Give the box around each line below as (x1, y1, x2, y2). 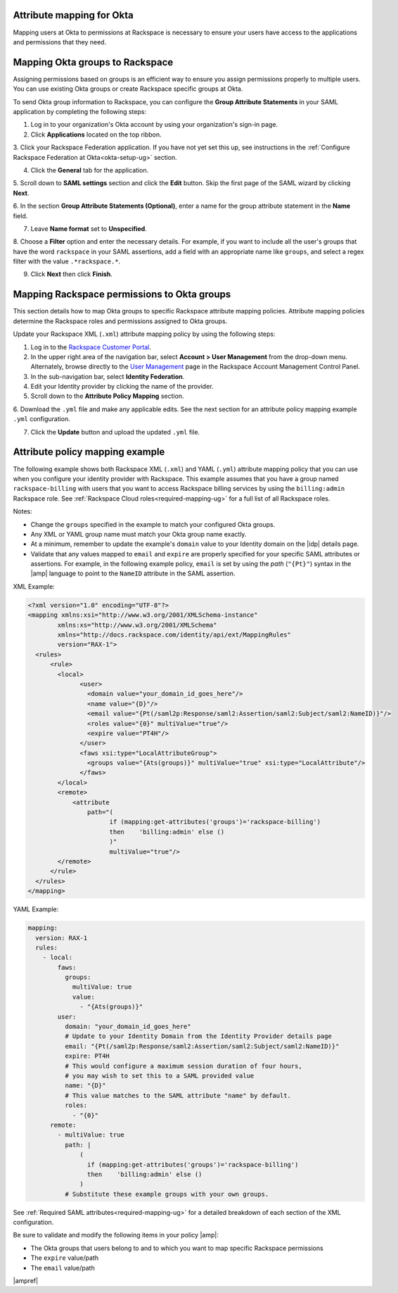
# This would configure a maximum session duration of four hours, (64, 1062, 302, 1070)
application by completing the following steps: (13, 107, 147, 115)
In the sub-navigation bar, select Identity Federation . (30, 372, 185, 380)
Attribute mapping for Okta (13, 9, 134, 21)
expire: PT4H (64, 1052, 110, 1060)
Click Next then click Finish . (30, 270, 113, 278)
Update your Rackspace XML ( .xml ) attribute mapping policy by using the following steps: (13, 330, 276, 338)
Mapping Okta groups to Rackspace (13, 56, 174, 68)
